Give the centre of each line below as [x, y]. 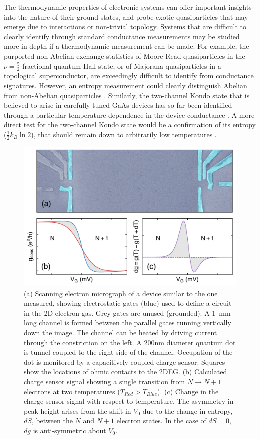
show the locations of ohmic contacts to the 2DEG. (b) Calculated [126, 372]
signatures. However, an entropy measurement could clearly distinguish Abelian [126, 85]
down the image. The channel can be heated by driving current [121, 333]
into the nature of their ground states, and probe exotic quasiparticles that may [126, 16]
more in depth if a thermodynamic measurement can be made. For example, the [127, 46]
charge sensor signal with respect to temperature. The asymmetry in [129, 401]
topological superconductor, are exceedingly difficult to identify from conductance [129, 75]
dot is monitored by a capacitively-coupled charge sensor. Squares [125, 362]
